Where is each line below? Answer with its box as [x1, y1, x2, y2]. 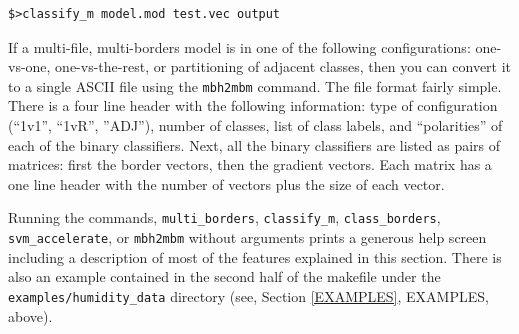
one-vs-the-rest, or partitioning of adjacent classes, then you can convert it [55, 56, 512, 77]
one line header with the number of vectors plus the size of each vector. [8, 173, 445, 194]
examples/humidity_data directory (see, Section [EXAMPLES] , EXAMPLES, [8, 285, 489, 306]
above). [8, 305, 53, 326]
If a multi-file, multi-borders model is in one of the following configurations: [8, 36, 471, 57]
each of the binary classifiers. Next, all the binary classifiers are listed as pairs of [8, 134, 501, 155]
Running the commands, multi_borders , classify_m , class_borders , [8, 207, 441, 228]
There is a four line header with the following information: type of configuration [8, 95, 498, 116]
